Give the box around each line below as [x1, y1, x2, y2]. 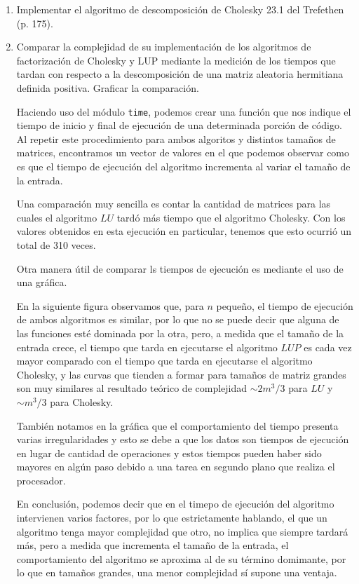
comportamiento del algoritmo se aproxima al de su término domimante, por [16, 551, 346, 566]
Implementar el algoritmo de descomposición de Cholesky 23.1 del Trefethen [16, 2, 344, 16]
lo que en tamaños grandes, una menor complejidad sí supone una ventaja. [16, 565, 337, 580]
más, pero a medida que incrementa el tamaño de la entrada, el [16, 538, 289, 552]
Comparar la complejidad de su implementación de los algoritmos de [16, 39, 311, 54]
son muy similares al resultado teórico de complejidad [16, 381, 248, 395]
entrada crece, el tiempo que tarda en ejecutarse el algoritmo [16, 339, 278, 354]
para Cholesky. [50, 394, 114, 409]
